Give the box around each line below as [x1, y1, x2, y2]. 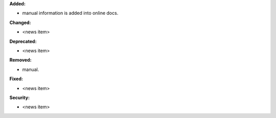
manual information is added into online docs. [22, 10, 119, 16]
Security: [9, 95, 30, 101]
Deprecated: [9, 38, 37, 44]
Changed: [9, 19, 31, 26]
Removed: [9, 57, 32, 63]
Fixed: [9, 76, 23, 82]
